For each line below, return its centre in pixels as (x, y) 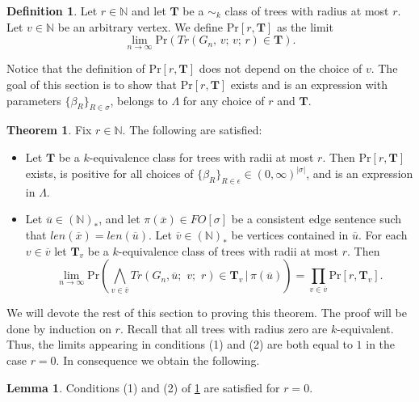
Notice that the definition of (76, 68)
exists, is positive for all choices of (109, 173)
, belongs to (139, 100)
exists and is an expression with (309, 84)
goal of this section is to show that (92, 84)
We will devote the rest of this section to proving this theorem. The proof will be (207, 313)
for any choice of (224, 100)
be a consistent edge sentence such (316, 219)
